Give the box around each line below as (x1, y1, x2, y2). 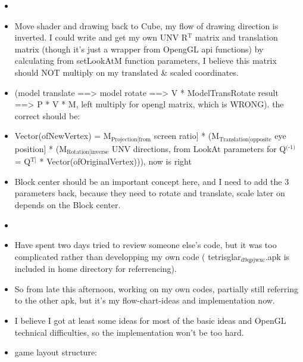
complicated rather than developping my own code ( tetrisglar (14, 250, 241, 262)
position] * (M (14, 142, 67, 154)
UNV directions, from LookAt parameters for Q (111, 142, 286, 154)
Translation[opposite (219, 136, 271, 143)
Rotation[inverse (67, 149, 109, 156)
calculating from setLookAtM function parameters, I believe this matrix (14, 54, 277, 67)
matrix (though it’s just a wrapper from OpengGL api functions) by (14, 42, 264, 55)
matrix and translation (195, 31, 278, 44)
